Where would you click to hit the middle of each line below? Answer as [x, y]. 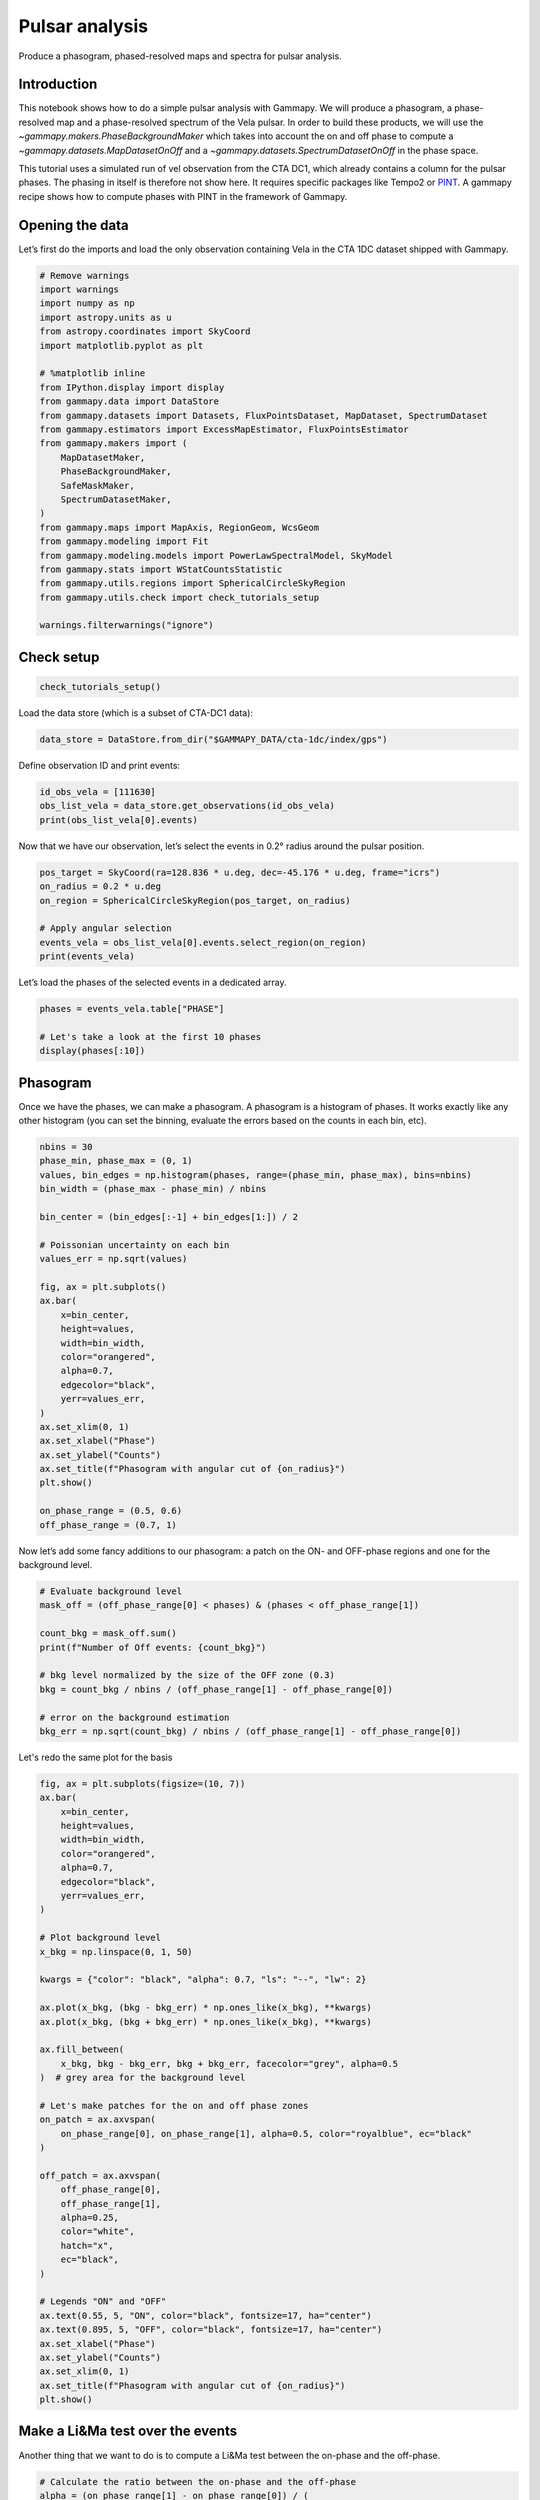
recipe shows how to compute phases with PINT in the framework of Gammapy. [183, 196]
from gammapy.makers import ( [113, 443]
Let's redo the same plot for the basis [95, 1757]
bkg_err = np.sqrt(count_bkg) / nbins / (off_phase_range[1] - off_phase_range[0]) [250, 1731]
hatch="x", [87, 2245]
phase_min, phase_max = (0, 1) [116, 1161]
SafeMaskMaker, [97, 485]
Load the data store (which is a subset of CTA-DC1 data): [136, 713]
